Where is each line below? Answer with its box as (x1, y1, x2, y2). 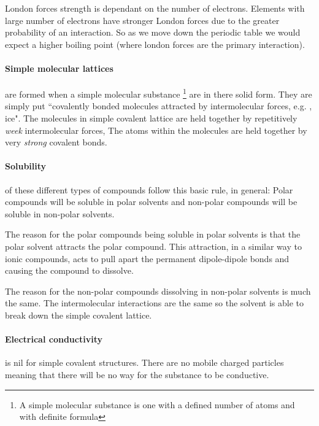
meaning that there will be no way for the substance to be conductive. (5, 368, 269, 381)
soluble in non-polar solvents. (5, 207, 115, 220)
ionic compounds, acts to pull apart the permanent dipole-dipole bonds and (5, 252, 290, 265)
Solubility (5, 160, 47, 172)
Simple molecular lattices (5, 61, 113, 74)
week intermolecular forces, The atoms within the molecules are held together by (5, 123, 307, 136)
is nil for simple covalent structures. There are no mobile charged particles (5, 356, 284, 369)
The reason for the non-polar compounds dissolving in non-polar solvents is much (5, 284, 311, 297)
